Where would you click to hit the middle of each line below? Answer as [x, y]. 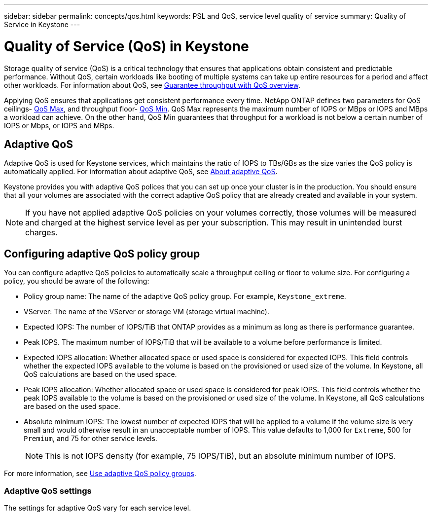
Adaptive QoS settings [48, 491]
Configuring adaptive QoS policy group [102, 254]
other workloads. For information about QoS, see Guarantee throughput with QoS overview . [152, 85]
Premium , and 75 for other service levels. [90, 439]
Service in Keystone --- [42, 24]
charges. [41, 233]
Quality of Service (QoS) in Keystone [126, 46]
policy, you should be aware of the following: [77, 281]
